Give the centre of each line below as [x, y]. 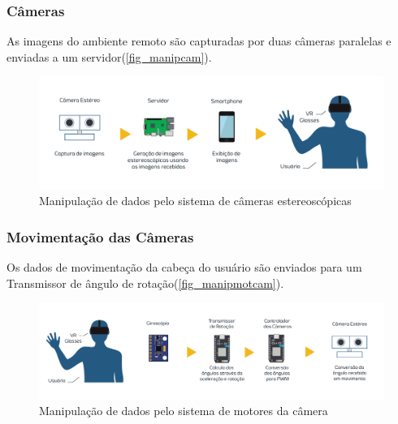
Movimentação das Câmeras [100, 236]
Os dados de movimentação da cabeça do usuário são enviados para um [184, 266]
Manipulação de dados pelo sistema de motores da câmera [184, 411]
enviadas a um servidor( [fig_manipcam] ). [109, 56]
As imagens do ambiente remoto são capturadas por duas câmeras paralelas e [199, 41]
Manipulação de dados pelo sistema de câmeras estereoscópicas [195, 201]
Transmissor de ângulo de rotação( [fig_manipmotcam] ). [145, 283]
